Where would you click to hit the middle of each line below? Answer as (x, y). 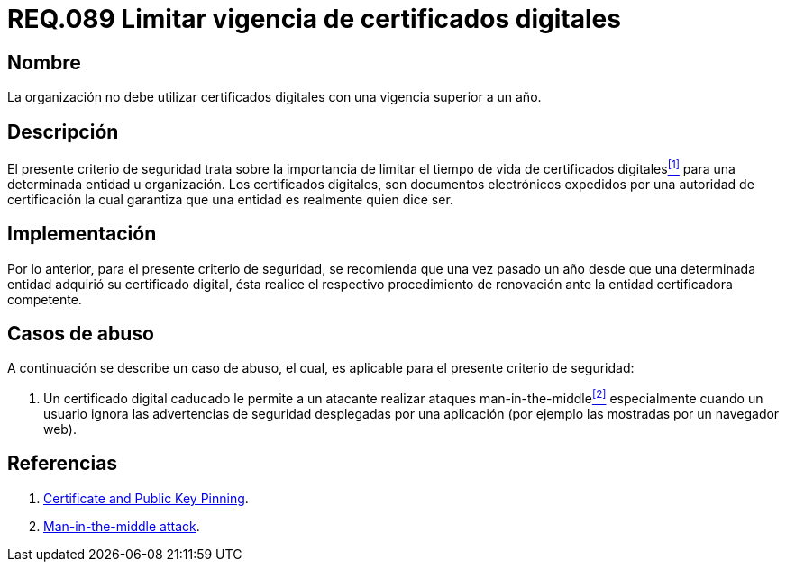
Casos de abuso (81, 333)
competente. (45, 299)
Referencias (63, 464)
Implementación (82, 234)
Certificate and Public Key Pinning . (146, 498)
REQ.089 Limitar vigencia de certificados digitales (314, 19)
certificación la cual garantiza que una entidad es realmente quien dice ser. (230, 199)
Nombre (44, 62)
